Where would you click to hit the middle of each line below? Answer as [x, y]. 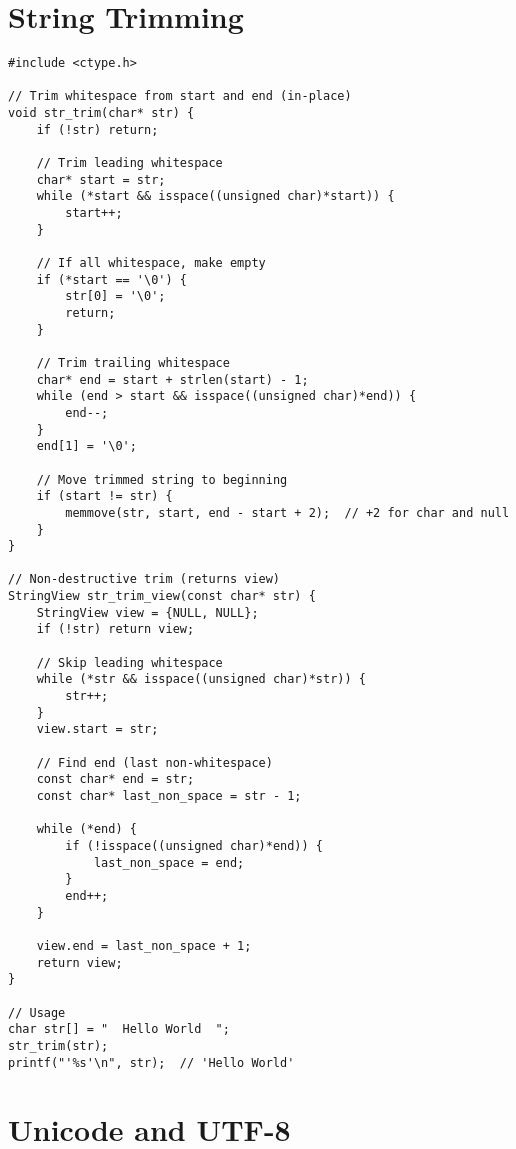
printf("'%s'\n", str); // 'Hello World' [151, 1062]
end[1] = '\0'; [86, 446]
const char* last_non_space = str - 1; [169, 796]
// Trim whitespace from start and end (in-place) [180, 96]
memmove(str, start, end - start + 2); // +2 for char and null [287, 512]
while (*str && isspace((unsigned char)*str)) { [201, 679]
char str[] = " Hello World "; [119, 1029]
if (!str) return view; [115, 629]
